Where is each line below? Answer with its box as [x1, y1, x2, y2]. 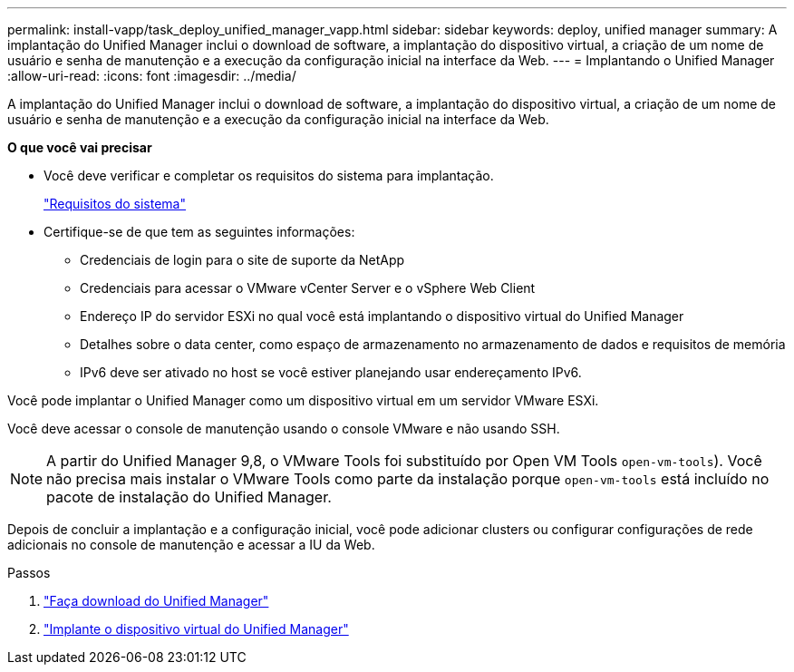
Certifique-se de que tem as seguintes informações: [44, 224, 355, 239]
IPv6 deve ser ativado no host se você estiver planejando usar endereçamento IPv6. [80, 365, 582, 380]
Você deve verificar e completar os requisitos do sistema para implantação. [44, 168, 494, 183]
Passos [7, 565, 51, 580]
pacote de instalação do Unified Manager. [46, 488, 332, 506]
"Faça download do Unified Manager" [44, 593, 269, 609]
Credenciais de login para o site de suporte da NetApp [80, 252, 405, 268]
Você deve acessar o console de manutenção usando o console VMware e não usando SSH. [7, 421, 560, 436]
